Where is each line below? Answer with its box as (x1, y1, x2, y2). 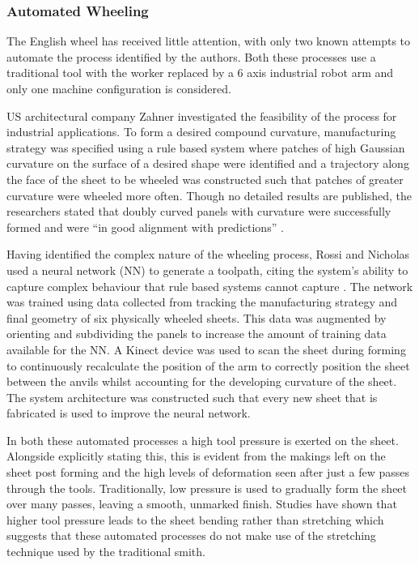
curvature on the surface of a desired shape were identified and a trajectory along (6, 155, 409, 172)
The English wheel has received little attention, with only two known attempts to (6, 32, 410, 49)
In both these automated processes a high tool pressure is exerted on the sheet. (6, 431, 399, 448)
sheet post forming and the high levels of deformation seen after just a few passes (6, 464, 410, 481)
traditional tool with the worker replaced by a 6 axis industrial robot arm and (6, 64, 394, 81)
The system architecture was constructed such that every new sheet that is (6, 388, 378, 405)
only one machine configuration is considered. (6, 80, 231, 96)
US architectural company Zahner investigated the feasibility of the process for (6, 107, 397, 124)
